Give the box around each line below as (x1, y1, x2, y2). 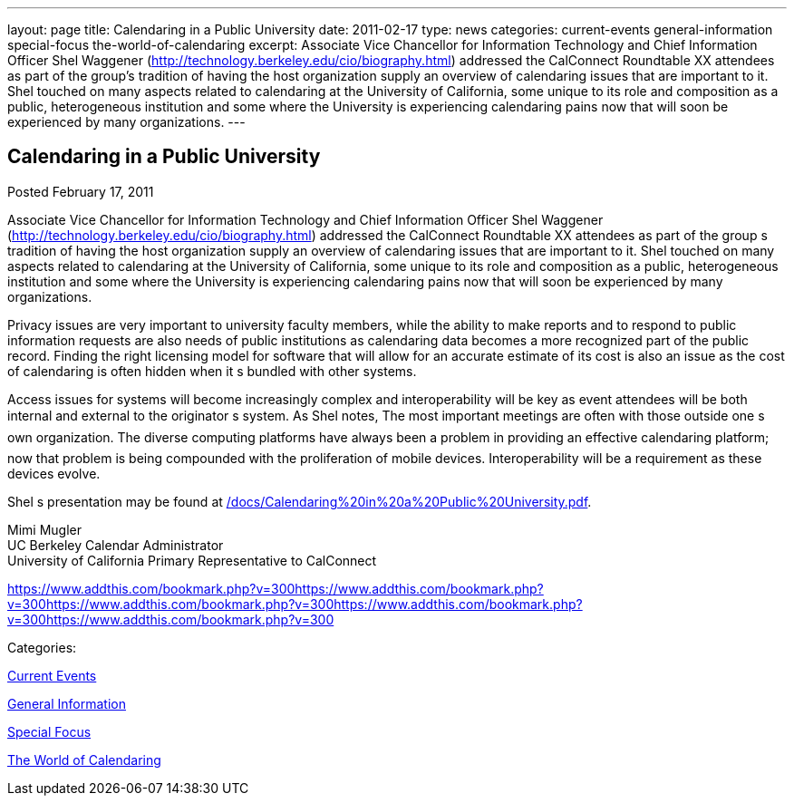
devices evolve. (7, 465, 101, 481)
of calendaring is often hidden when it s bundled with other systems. (7, 363, 417, 379)
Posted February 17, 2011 (7, 183, 154, 199)
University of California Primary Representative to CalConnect (7, 552, 377, 568)
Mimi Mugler (7, 521, 82, 537)
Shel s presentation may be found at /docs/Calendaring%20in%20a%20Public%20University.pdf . (7, 493, 592, 509)
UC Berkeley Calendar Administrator (7, 537, 224, 553)
